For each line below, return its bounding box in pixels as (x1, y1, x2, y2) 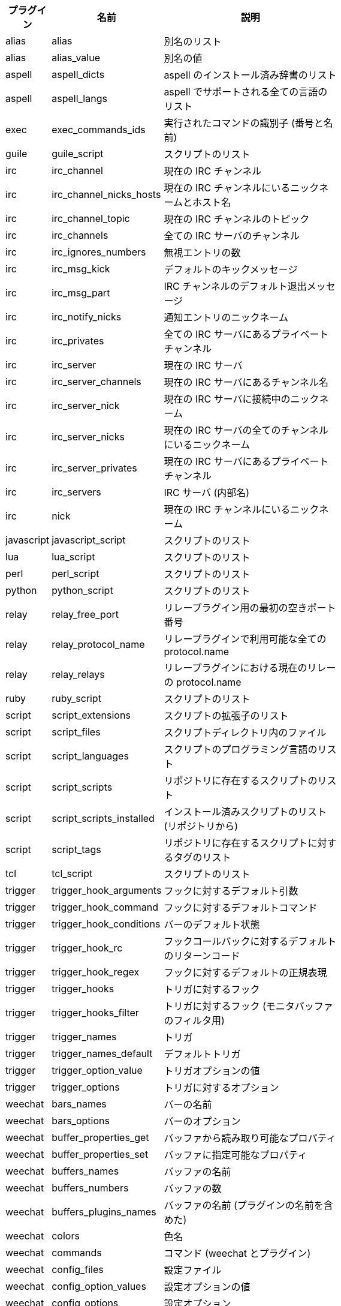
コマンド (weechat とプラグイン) (164, 1247, 311, 1259)
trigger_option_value (52, 1064, 143, 1076)
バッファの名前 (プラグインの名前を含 (164, 1199, 333, 1211)
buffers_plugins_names (52, 1206, 156, 1218)
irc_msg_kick (52, 263, 110, 275)
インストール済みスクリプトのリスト (164, 806, 327, 818)
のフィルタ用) (164, 1014, 225, 1026)
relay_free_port (52, 608, 119, 620)
